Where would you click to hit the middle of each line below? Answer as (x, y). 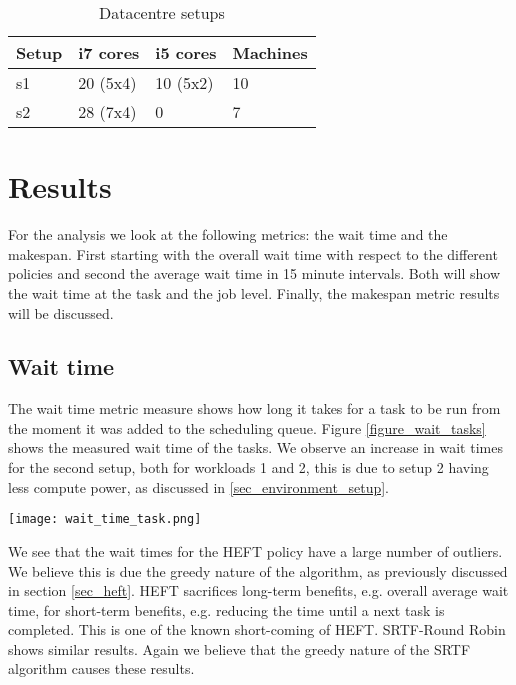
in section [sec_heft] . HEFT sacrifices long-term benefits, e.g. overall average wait (258, 590)
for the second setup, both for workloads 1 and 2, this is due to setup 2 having (248, 467)
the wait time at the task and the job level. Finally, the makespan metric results (254, 292)
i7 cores (109, 52)
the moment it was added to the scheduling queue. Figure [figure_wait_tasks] (247, 427)
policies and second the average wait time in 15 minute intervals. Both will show (254, 273)
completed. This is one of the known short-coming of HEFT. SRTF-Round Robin (257, 629)
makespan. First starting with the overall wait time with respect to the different (253, 253)
